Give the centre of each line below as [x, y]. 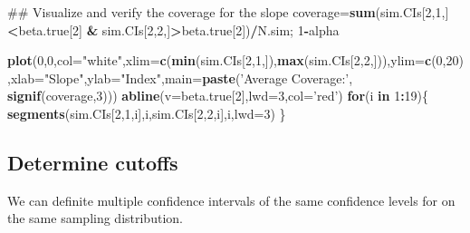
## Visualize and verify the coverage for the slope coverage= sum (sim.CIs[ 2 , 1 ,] [228, 12]
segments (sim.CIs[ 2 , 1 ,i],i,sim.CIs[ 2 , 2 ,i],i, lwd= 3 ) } [147, 113]
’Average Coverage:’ [295, 78]
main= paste [200, 78]
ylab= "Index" [124, 78]
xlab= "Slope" [47, 78]
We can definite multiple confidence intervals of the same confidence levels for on [231, 200]
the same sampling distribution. [95, 218]
